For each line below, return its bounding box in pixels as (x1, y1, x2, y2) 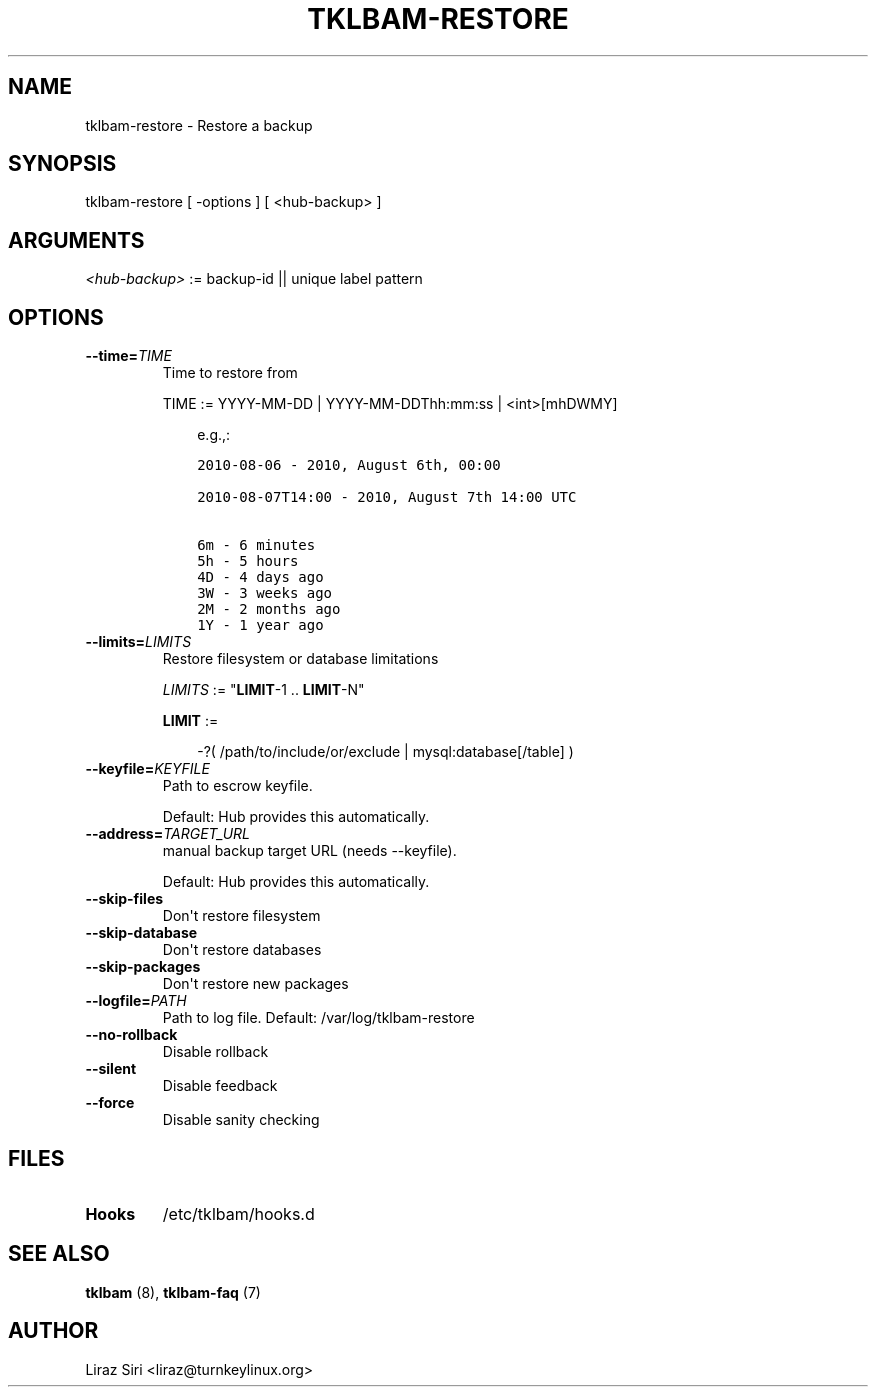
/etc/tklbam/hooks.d (162, 1203, 315, 1224)
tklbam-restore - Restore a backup (85, 116, 313, 134)
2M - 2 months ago (197, 601, 341, 618)
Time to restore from (162, 364, 298, 382)
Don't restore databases (162, 941, 322, 959)
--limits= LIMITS (85, 633, 192, 651)
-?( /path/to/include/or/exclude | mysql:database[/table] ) (197, 743, 574, 761)
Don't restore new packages (162, 975, 349, 993)
